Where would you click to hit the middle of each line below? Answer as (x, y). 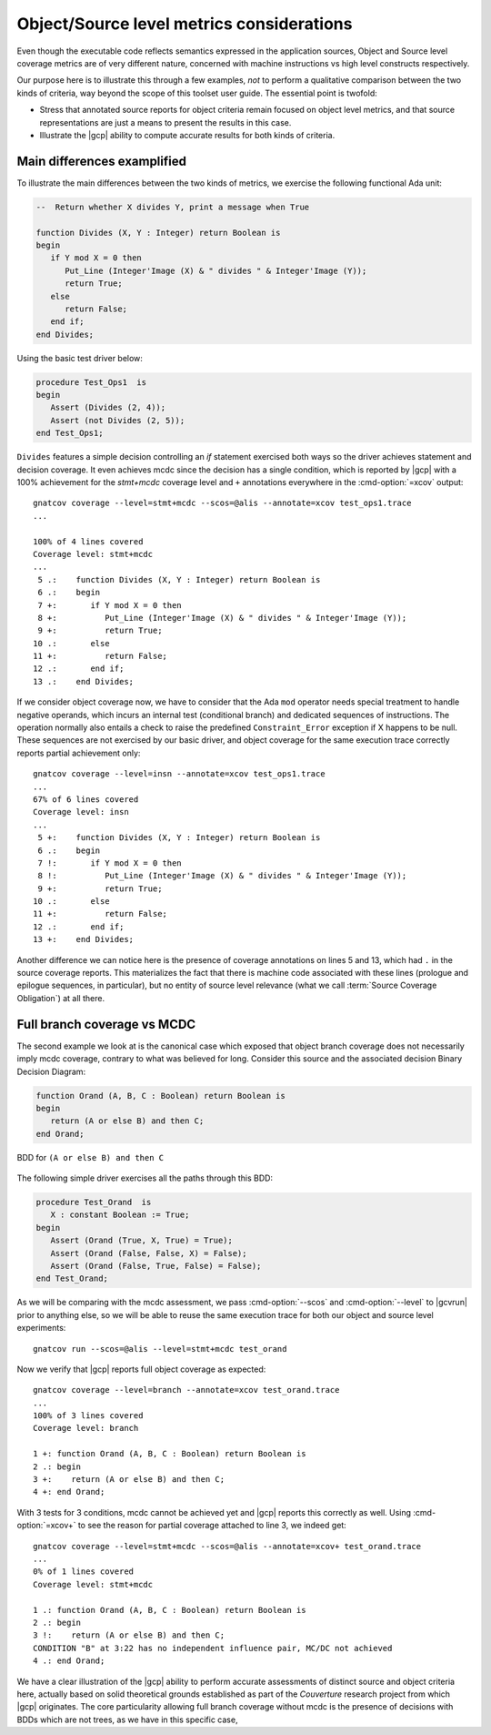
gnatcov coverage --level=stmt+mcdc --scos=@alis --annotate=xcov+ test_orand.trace (227, 1546)
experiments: (41, 1328)
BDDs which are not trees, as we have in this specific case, (127, 1720)
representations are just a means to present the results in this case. (165, 122)
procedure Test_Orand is (94, 1202)
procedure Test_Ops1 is (91, 382)
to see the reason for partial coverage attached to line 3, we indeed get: (212, 1526)
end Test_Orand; (72, 1278)
